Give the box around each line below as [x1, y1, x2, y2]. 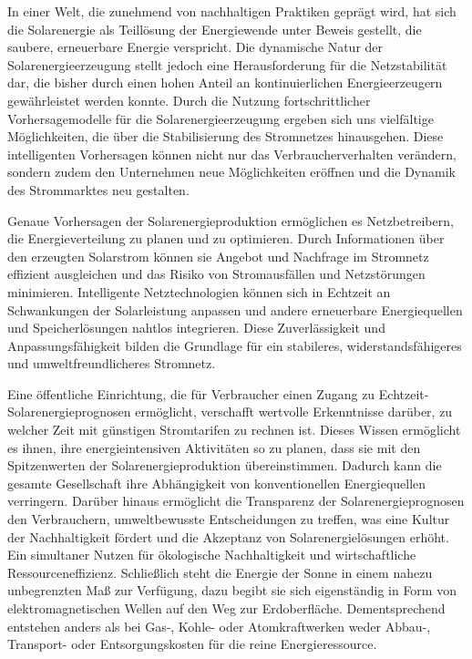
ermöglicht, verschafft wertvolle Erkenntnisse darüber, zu [135, 402, 453, 421]
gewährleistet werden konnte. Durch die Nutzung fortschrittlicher [7, 90, 371, 109]
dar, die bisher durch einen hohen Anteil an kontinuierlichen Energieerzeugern [7, 73, 443, 92]
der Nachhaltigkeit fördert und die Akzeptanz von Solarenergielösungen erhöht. [7, 527, 449, 546]
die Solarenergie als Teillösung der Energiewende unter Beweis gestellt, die [7, 19, 422, 38]
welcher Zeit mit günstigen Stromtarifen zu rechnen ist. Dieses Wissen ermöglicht [7, 420, 461, 439]
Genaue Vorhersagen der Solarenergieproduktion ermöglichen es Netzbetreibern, [7, 211, 454, 230]
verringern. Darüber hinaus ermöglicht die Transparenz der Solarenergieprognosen [7, 491, 465, 510]
